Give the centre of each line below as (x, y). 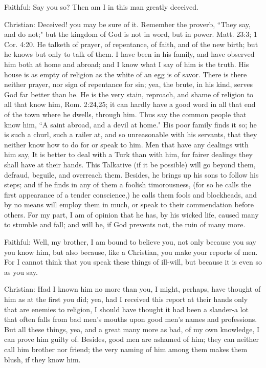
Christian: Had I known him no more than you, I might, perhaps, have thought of (132, 289)
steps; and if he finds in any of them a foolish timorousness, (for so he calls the (128, 185)
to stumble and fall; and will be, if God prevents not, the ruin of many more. (125, 224)
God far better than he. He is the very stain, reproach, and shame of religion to (129, 94)
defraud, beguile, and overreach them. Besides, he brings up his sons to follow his (131, 174)
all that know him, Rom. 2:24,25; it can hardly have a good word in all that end (130, 104)
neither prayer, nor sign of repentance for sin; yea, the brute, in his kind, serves (129, 84)
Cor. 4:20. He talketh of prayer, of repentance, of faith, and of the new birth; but (131, 44)
